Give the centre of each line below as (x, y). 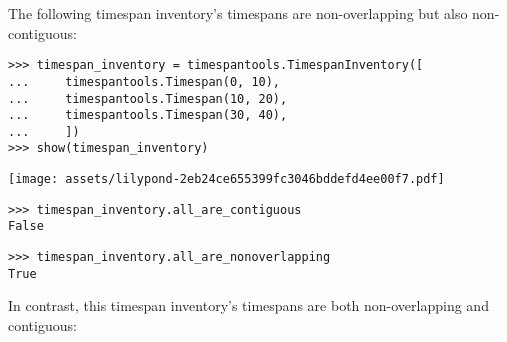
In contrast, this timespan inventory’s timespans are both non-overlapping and (248, 305)
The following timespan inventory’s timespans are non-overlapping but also (238, 13)
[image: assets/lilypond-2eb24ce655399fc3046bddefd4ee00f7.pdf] (226, 179)
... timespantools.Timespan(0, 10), (144, 81)
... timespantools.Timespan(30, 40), (148, 115)
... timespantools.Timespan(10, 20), (148, 98)
